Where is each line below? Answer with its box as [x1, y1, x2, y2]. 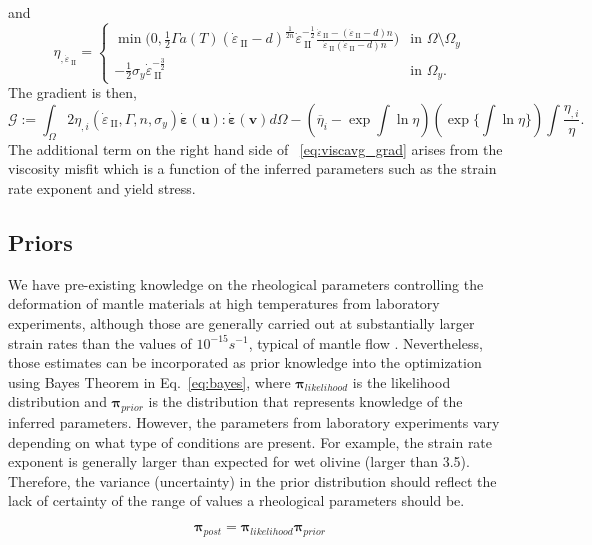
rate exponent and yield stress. [8, 177, 196, 198]
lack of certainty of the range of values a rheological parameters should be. [8, 490, 465, 511]
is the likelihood [352, 371, 451, 392]
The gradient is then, [8, 82, 137, 103]
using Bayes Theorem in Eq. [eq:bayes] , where [8, 371, 291, 392]
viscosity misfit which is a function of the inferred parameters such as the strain [8, 158, 497, 179]
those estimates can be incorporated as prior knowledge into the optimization [8, 352, 482, 373]
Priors [8, 226, 73, 257]
